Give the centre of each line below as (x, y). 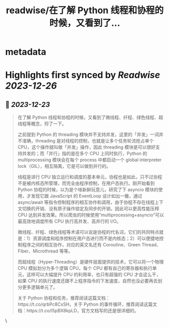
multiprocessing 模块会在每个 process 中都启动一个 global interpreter (90, 160)
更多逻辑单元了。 (40, 287)
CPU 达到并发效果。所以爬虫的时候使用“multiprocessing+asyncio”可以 (91, 215)
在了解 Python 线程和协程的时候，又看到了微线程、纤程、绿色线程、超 (90, 118)
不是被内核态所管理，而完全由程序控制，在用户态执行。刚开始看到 (86, 184)
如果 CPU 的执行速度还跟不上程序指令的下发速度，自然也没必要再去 (88, 281)
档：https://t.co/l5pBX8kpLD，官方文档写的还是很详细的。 (78, 311)
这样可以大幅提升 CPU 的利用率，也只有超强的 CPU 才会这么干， (94, 275)
